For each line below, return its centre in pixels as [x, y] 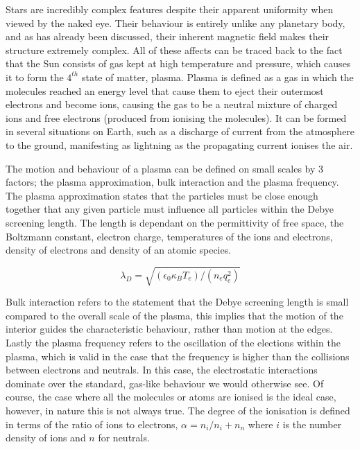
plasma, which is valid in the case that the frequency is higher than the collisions [178, 356]
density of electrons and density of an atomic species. [119, 250]
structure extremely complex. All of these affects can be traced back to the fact [174, 50]
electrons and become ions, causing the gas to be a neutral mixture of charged [172, 104]
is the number [312, 424]
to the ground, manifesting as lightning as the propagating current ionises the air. [179, 144]
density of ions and [46, 438]
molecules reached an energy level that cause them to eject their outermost [165, 90]
